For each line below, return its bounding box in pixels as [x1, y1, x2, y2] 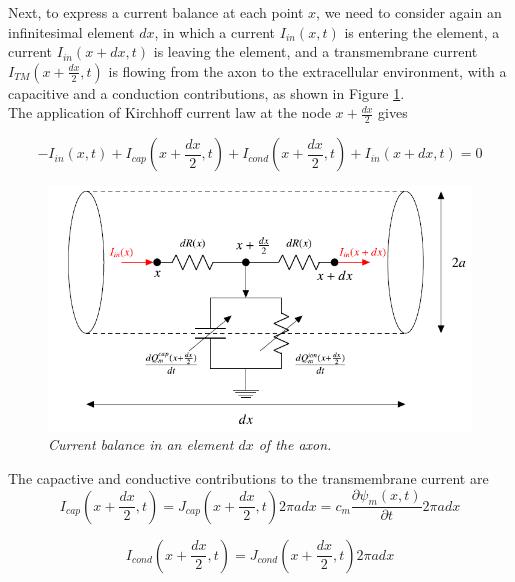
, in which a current [154, 21, 276, 42]
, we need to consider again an [316, 2, 502, 22]
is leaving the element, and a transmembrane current [153, 41, 478, 62]
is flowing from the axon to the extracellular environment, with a [108, 60, 507, 81]
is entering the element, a [344, 21, 500, 42]
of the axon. [258, 434, 332, 455]
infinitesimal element [8, 21, 135, 42]
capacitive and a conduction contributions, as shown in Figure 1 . [8, 82, 405, 103]
